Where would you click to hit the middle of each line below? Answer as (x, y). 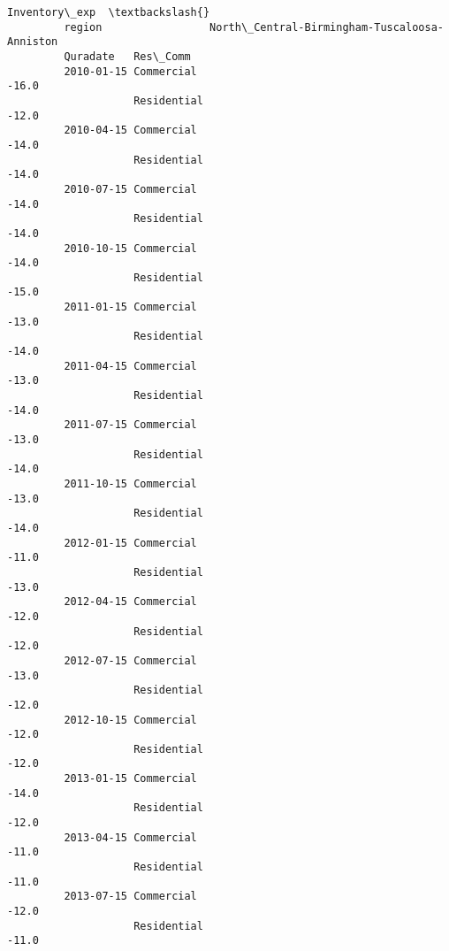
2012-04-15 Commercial (130, 602)
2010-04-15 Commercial (130, 130)
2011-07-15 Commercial (130, 425)
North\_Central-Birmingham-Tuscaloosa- (327, 27)
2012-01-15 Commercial (130, 543)
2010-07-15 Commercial (130, 189)
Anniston (33, 42)
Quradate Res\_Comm (127, 56)
